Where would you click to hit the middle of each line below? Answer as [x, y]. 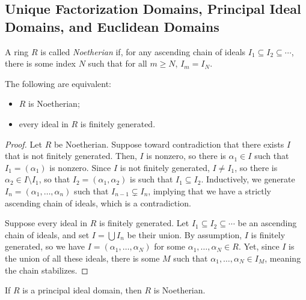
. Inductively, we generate [248, 179]
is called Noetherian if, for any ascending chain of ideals [143, 51]
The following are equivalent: [58, 83]
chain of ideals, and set [47, 234]
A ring [17, 51]
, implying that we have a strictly [210, 190]
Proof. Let [23, 144]
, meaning [283, 258]
